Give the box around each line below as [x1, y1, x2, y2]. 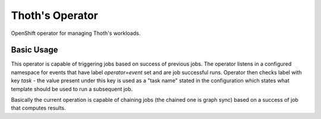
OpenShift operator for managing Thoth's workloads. [11, 30, 141, 37]
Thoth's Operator [11, 9, 98, 22]
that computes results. [11, 104, 67, 112]
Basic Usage [11, 45, 58, 55]
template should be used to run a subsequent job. [11, 85, 133, 92]
